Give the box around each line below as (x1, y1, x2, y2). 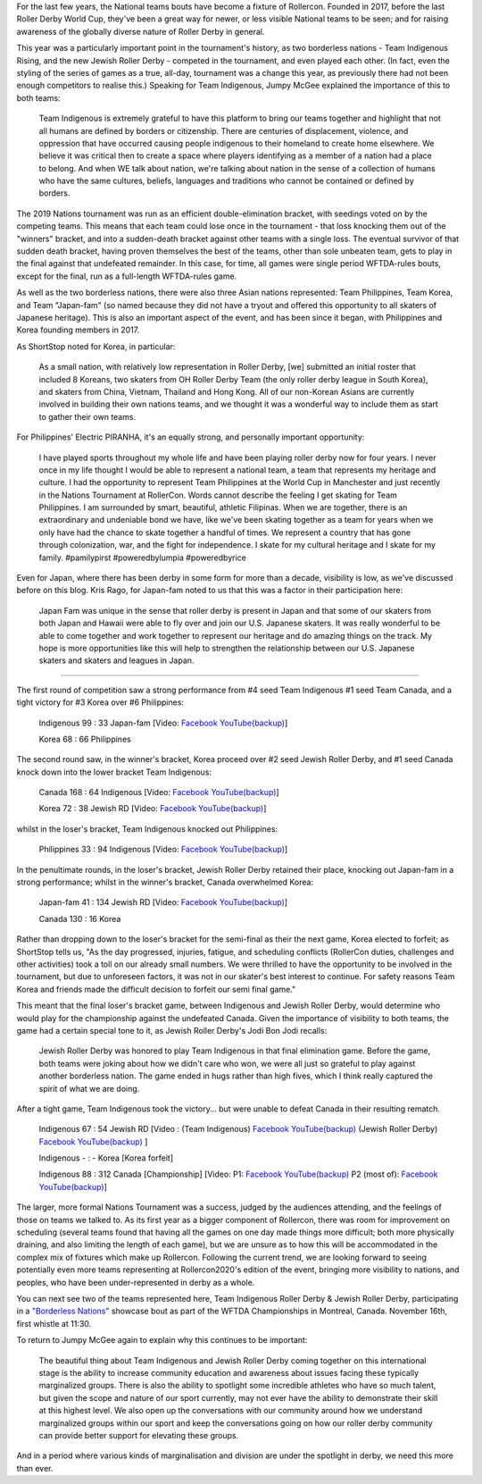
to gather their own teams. (38, 411, 137, 422)
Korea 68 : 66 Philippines (38, 734, 131, 744)
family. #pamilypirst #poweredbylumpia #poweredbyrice (38, 552, 247, 563)
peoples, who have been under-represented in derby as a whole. (16, 1277, 255, 1287)
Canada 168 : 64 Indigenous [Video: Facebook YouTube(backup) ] (38, 787, 280, 798)
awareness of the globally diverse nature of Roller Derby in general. (16, 26, 265, 37)
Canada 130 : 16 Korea (38, 913, 121, 924)
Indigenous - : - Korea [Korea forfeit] (38, 1153, 174, 1163)
